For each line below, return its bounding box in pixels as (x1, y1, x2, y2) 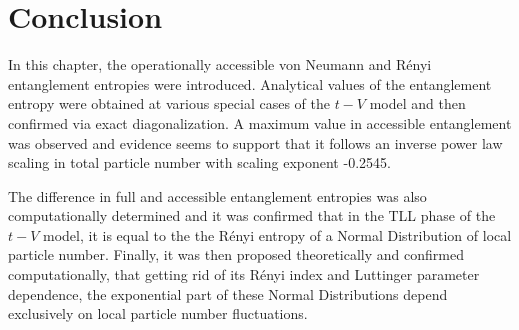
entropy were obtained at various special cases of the (8, 93, 330, 114)
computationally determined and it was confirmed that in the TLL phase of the (8, 205, 496, 226)
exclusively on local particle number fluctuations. (8, 303, 308, 324)
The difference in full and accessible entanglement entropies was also (8, 185, 427, 206)
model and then (369, 93, 466, 114)
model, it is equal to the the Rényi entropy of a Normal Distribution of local (43, 224, 512, 245)
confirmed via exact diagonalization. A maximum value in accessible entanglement (8, 112, 512, 133)
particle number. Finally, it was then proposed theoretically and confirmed (8, 244, 464, 265)
